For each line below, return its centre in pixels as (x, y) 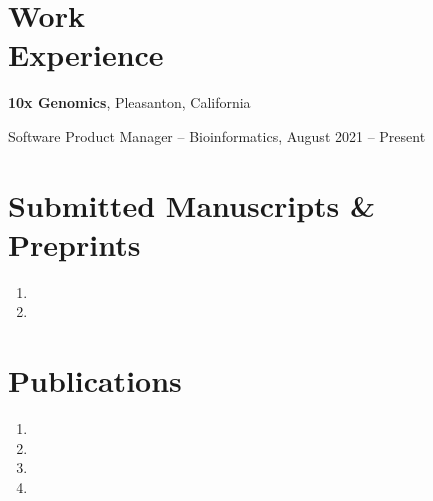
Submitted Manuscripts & (192, 204)
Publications (95, 380)
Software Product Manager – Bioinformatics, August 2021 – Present (217, 135)
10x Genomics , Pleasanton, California (129, 102)
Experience (86, 54)
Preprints (74, 243)
